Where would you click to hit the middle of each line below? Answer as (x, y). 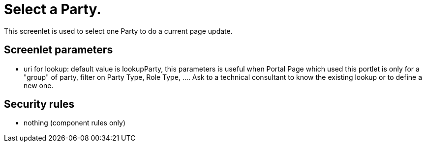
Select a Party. (53, 9)
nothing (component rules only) (75, 123)
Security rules (39, 104)
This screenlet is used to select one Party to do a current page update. (118, 31)
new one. (39, 85)
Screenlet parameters (59, 50)
